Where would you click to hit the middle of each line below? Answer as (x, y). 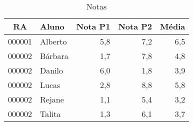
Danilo (52, 70)
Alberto (53, 41)
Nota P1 (93, 26)
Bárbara (54, 56)
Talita (50, 114)
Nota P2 (135, 26)
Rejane (52, 99)
